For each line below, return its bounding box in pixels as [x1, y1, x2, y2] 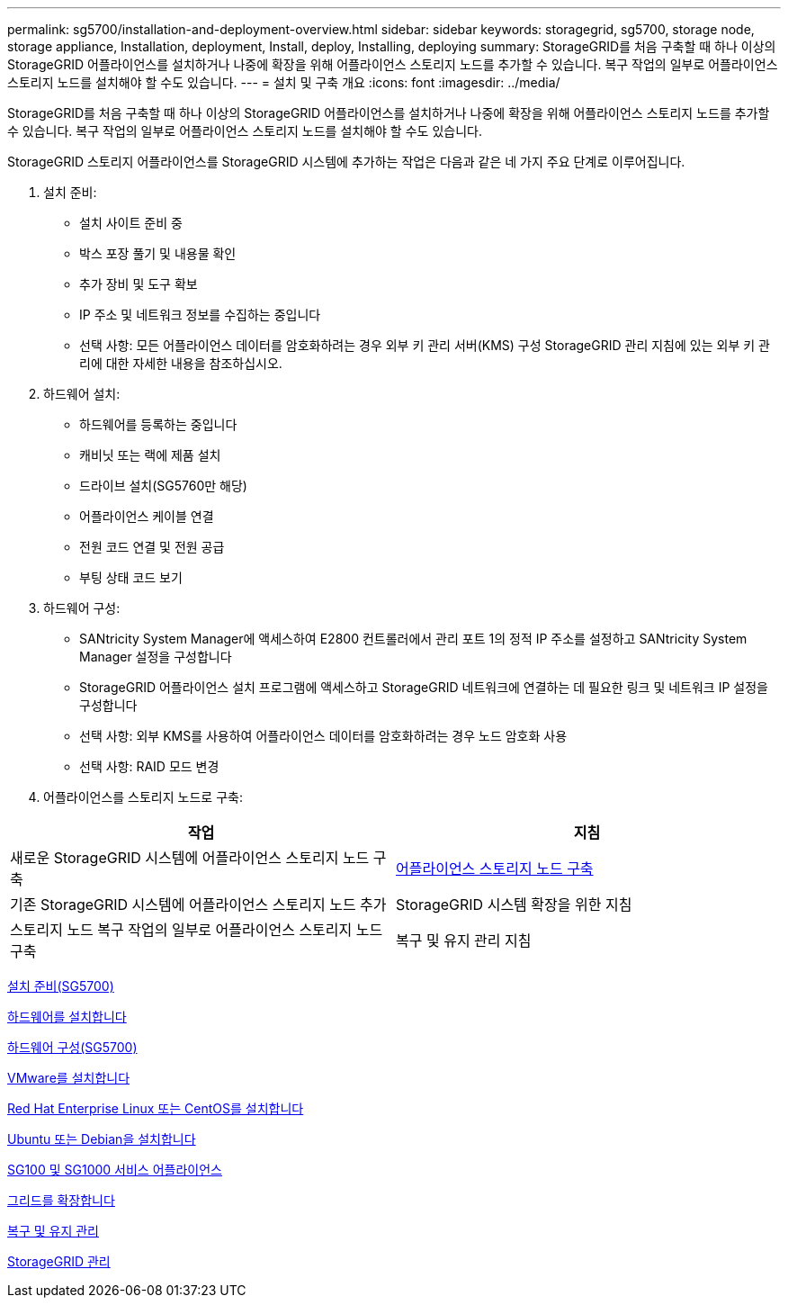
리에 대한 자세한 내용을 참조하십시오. [79, 355, 282, 371]
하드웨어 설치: [43, 386, 121, 401]
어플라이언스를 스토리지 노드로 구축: [43, 789, 243, 805]
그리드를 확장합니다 [7, 1192, 115, 1208]
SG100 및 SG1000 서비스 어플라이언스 [7, 1162, 222, 1177]
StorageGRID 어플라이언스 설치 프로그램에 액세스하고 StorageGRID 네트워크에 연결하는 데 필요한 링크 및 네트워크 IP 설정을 [79, 679, 768, 695]
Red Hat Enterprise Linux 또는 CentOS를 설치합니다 [7, 1101, 304, 1116]
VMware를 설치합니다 [7, 1070, 130, 1085]
